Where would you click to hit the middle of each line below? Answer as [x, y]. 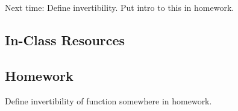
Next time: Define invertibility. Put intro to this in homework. [120, 7]
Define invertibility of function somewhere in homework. [108, 100]
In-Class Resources [65, 40]
